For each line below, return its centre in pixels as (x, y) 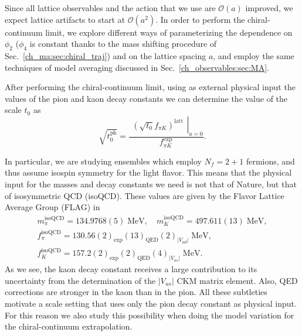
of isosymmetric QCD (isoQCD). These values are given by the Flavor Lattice (145, 195)
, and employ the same (254, 55)
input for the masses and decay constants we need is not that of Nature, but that (151, 184)
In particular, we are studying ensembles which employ (103, 161)
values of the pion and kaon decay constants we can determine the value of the (146, 98)
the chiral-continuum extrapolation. (69, 326)
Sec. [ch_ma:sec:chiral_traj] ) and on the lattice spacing (106, 55)
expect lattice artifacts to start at (65, 19)
